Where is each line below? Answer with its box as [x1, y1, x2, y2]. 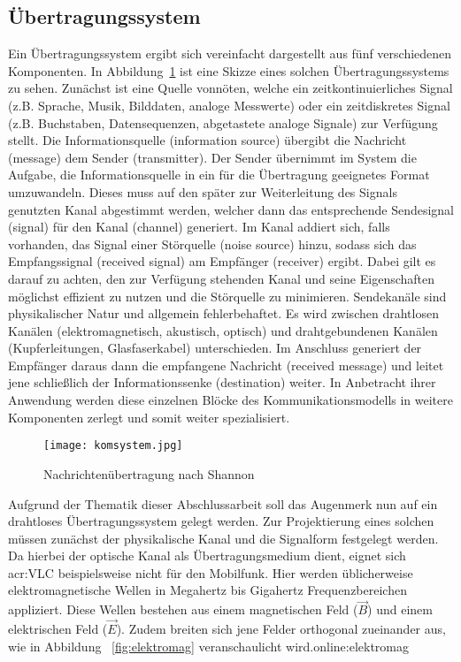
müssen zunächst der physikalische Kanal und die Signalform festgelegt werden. [8, 529, 439, 547]
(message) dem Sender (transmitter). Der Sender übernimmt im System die [8, 148, 417, 166]
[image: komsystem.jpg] [43, 439, 183, 453]
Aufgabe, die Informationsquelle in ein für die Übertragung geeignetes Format [8, 165, 430, 184]
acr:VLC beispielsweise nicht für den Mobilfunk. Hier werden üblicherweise [8, 563, 413, 582]
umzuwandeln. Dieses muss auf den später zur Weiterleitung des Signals [8, 182, 397, 201]
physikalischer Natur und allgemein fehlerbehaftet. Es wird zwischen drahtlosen [8, 304, 439, 323]
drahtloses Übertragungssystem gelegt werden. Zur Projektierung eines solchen [8, 512, 434, 530]
